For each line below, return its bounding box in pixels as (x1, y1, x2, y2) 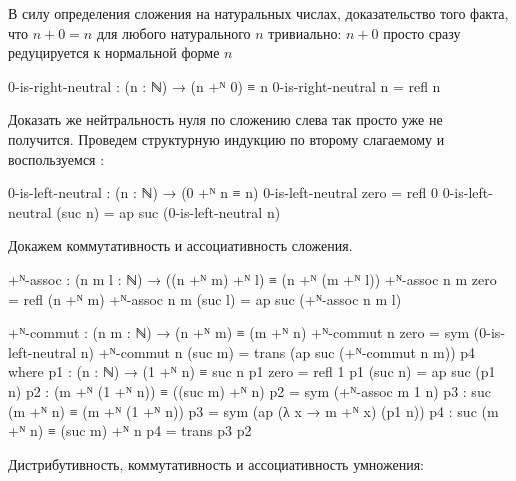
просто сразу (383, 22, 461, 43)
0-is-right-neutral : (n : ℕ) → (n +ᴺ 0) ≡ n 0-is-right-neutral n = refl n (8, 75, 441, 96)
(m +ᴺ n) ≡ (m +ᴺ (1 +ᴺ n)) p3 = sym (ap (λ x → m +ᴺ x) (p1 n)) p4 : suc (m (8, 400, 499, 421)
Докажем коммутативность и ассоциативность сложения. (8, 235, 353, 256)
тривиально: (268, 22, 342, 43)
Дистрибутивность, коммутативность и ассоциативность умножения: (8, 453, 424, 474)
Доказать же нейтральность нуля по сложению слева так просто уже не (8, 109, 443, 130)
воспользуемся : (8, 148, 105, 169)
